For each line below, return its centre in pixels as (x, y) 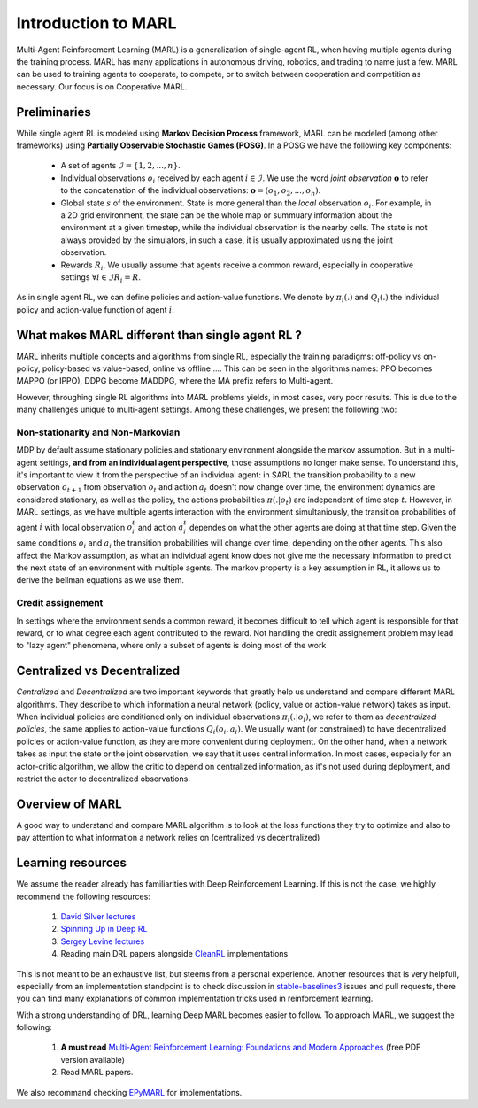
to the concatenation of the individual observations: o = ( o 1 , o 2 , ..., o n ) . (191, 191)
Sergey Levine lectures (103, 941)
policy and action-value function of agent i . (95, 309)
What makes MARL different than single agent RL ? (159, 335)
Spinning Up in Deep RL (104, 929)
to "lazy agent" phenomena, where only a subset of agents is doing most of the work (171, 646)
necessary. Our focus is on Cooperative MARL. (102, 86)
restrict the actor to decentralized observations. (103, 779)
